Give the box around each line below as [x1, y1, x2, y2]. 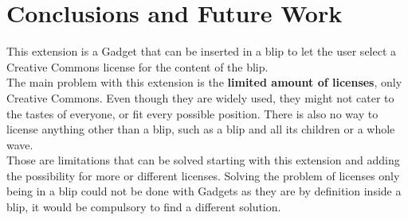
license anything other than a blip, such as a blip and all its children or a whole [6, 121, 395, 137]
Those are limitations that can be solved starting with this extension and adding [6, 152, 400, 168]
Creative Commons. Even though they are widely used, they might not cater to [6, 89, 394, 106]
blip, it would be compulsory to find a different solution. [6, 199, 281, 215]
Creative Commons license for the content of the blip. [6, 58, 269, 75]
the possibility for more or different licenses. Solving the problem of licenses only [6, 167, 400, 183]
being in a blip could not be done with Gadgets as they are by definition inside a [6, 183, 402, 199]
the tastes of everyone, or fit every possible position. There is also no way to [6, 105, 379, 122]
